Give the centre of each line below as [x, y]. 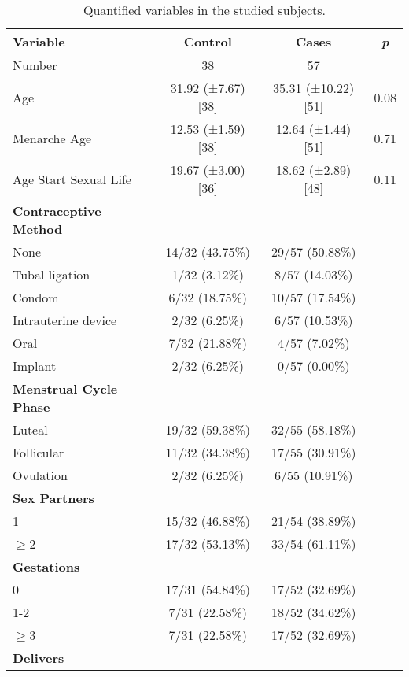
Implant [35, 366]
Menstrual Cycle [65, 388]
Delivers [39, 658]
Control [208, 41]
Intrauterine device [65, 320]
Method [38, 229]
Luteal [30, 429]
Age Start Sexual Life [72, 179]
